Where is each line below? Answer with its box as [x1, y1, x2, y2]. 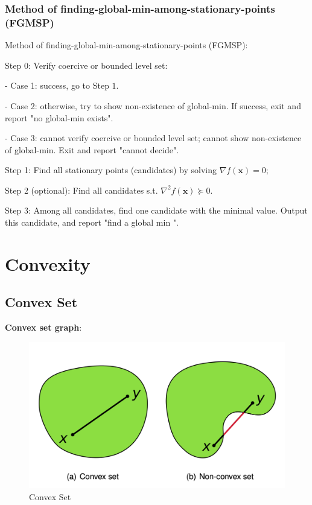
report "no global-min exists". [5, 111, 113, 124]
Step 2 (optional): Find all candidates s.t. [5, 183, 158, 196]
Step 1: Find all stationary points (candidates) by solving [5, 164, 217, 176]
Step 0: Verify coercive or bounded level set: [5, 59, 168, 71]
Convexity [5, 251, 91, 276]
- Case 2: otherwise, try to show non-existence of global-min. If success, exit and [5, 99, 301, 112]
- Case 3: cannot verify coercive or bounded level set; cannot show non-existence [5, 132, 302, 144]
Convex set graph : [5, 321, 82, 334]
